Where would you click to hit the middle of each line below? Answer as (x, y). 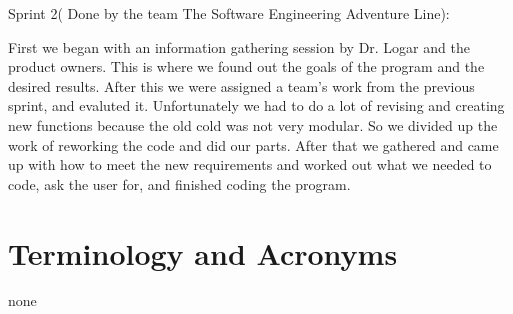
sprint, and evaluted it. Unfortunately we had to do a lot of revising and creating (256, 105)
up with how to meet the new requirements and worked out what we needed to (250, 164)
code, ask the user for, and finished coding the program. (179, 183)
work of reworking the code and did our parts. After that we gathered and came (253, 144)
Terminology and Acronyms (203, 252)
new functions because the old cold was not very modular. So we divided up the (253, 124)
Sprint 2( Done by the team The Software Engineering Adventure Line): (229, 13)
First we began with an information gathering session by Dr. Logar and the (239, 46)
